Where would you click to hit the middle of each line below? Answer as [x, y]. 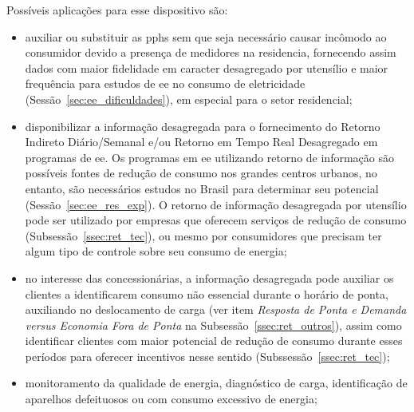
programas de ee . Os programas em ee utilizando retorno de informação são [209, 157]
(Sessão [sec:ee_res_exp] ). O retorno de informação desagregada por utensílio [216, 204]
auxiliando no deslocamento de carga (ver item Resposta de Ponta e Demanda [216, 309]
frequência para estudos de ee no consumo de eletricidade [165, 83]
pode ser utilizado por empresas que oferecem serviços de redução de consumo [216, 220]
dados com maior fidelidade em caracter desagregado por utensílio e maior [207, 67]
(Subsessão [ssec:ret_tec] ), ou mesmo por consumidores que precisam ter [203, 235]
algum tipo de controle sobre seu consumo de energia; [156, 251]
